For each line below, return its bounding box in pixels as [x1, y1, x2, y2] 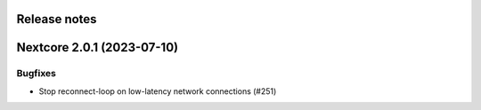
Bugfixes [16, 67, 57, 80]
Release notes [16, 12, 97, 27]
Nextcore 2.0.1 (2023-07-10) [16, 40, 178, 55]
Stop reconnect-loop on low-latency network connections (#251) [38, 85, 277, 97]
